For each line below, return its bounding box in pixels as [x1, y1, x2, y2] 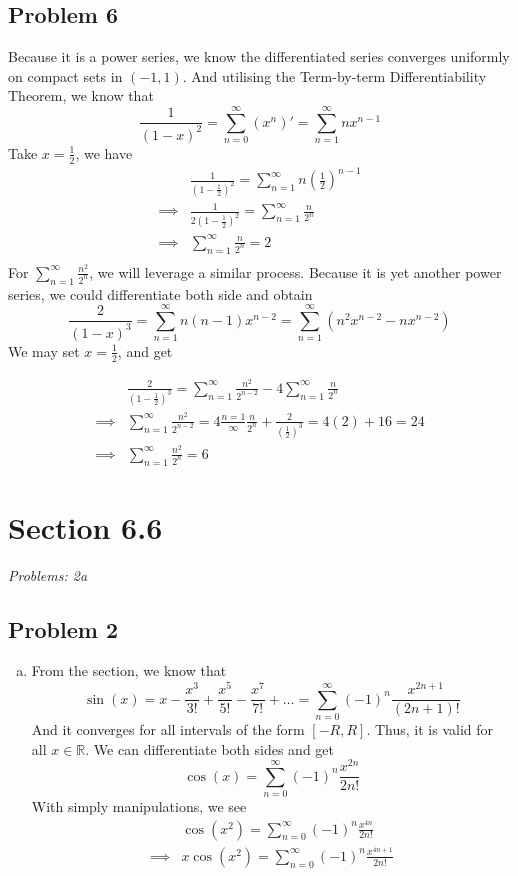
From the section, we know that [31, 660, 227, 681]
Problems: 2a [8, 564, 88, 585]
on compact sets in [8, 65, 123, 86]
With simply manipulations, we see [31, 795, 247, 816]
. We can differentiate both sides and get [85, 738, 334, 759]
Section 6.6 [8, 506, 163, 547]
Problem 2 [8, 613, 118, 644]
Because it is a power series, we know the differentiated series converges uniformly [8, 46, 510, 67]
